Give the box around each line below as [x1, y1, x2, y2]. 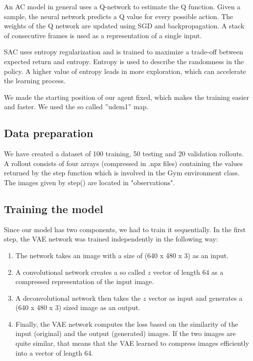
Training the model [4, 201, 103, 216]
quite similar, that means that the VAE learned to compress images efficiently [15, 338, 249, 348]
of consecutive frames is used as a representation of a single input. [4, 30, 202, 40]
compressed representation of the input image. [15, 276, 154, 287]
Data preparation [4, 125, 93, 141]
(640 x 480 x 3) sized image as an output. [15, 302, 140, 313]
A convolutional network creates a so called [15, 266, 145, 277]
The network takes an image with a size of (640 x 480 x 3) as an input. [15, 250, 229, 260]
